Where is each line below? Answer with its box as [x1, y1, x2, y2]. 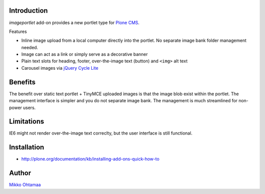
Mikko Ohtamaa [9, 182, 41, 188]
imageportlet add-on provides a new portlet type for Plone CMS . [9, 20, 140, 26]
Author [9, 169, 31, 177]
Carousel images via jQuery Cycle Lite [21, 65, 99, 71]
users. [23, 105, 36, 111]
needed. [21, 44, 38, 50]
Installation [9, 143, 44, 152]
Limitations [9, 117, 44, 126]
